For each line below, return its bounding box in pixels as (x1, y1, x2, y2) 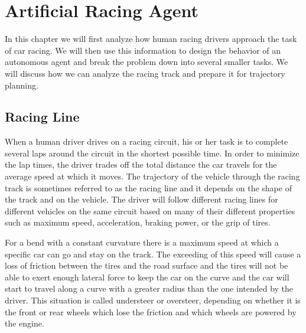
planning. (5, 79, 38, 91)
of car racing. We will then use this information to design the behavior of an (5, 44, 281, 56)
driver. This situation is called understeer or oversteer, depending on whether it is (5, 294, 301, 306)
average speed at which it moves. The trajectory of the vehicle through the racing (5, 170, 300, 182)
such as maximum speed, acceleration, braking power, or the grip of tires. (5, 216, 271, 228)
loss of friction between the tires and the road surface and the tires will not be (5, 259, 288, 272)
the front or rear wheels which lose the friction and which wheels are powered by (5, 305, 297, 318)
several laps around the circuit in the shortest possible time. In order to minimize (5, 146, 300, 159)
